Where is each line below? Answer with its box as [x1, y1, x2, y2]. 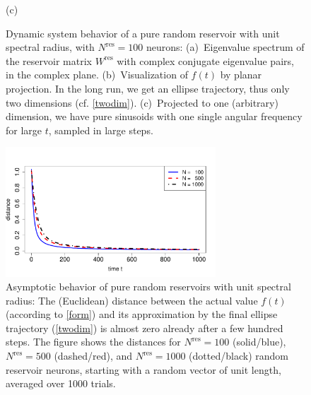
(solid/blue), [232, 334, 286, 349]
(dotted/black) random [189, 348, 288, 363]
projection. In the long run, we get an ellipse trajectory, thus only [6, 81, 290, 95]
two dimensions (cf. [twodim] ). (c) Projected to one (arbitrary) [6, 95, 278, 110]
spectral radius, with [6, 40, 95, 54]
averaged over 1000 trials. [6, 376, 116, 391]
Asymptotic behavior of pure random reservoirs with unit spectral [6, 279, 291, 294]
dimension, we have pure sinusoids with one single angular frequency [6, 109, 303, 124]
